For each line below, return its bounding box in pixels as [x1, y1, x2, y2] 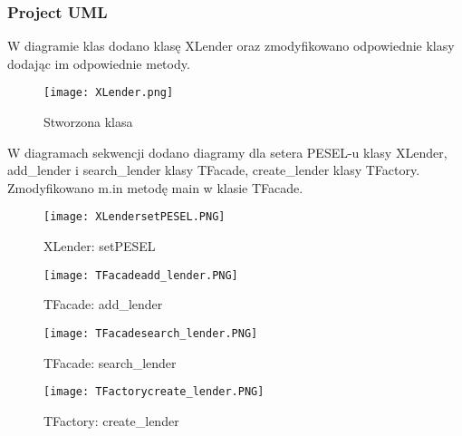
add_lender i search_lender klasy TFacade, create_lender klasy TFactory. [7, 160, 420, 179]
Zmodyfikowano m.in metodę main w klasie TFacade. [7, 178, 303, 197]
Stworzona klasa [43, 112, 133, 131]
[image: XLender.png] [43, 86, 174, 100]
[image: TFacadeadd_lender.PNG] [43, 268, 238, 282]
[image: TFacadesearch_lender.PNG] [43, 326, 258, 340]
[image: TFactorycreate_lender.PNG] [43, 385, 265, 399]
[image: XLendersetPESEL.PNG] [43, 210, 226, 224]
